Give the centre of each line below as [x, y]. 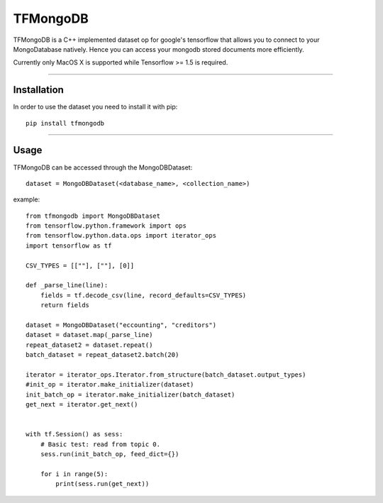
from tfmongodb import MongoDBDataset [93, 216]
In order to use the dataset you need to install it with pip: [95, 107]
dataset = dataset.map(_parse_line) [89, 335]
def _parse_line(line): [67, 285]
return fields [65, 305]
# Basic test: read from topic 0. [100, 444]
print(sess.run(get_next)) [102, 484]
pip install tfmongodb [65, 123]
